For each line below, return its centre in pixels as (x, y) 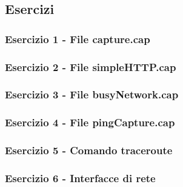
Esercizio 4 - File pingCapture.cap (90, 122)
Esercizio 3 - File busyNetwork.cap (92, 94)
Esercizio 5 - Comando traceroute (89, 150)
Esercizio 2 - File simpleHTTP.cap (91, 66)
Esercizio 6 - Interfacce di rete (80, 178)
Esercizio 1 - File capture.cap (78, 39)
